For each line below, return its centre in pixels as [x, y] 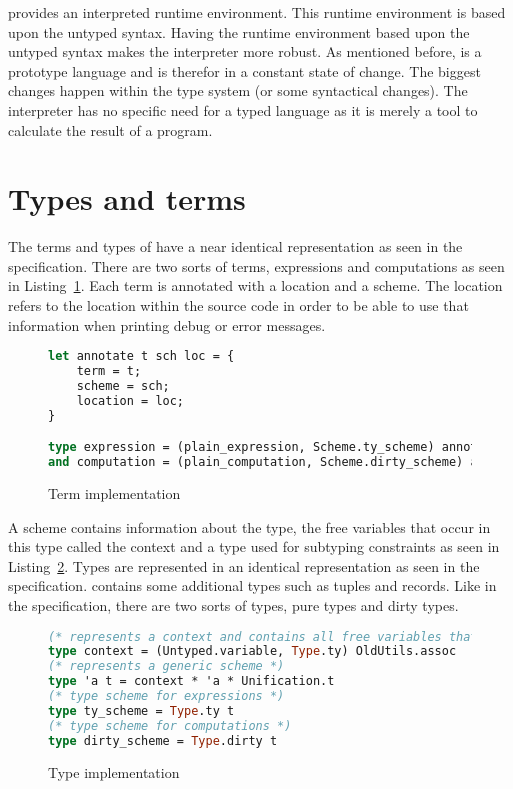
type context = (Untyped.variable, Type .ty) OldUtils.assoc [252, 651]
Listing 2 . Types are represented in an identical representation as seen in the [244, 565]
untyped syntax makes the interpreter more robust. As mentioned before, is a [245, 51]
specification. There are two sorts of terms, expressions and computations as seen [256, 265]
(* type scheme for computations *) [170, 725]
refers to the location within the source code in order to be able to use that [238, 305]
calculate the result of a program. [110, 129]
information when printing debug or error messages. [167, 324]
